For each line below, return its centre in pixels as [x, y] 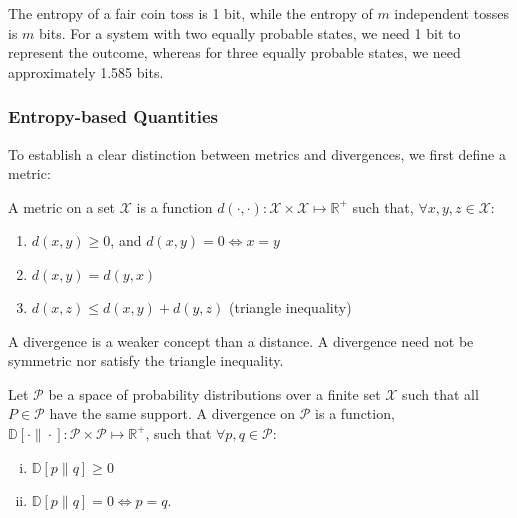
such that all [440, 393]
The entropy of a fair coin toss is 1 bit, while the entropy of [190, 13]
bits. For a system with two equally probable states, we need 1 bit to [250, 32]
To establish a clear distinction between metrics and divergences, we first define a [257, 153]
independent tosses [451, 13]
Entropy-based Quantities [113, 116]
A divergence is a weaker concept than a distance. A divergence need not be [241, 340]
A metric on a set [62, 206]
